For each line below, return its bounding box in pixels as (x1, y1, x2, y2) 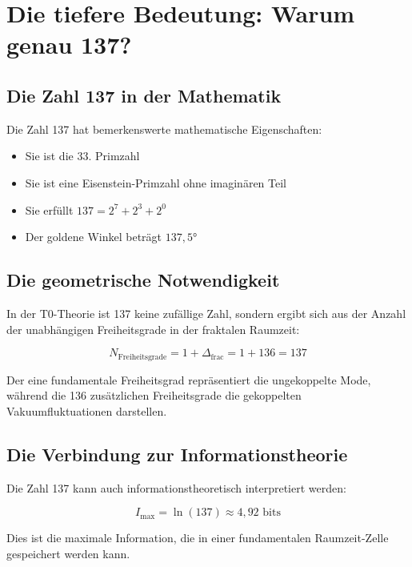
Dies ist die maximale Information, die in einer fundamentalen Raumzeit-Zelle (6, 529, 389, 546)
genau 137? (6, 28, 132, 61)
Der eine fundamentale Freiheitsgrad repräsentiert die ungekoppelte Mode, (6, 371, 371, 388)
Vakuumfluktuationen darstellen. (6, 402, 167, 419)
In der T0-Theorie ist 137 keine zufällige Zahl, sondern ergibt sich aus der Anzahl (6, 304, 406, 321)
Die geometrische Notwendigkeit (6, 267, 280, 292)
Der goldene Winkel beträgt (25, 228, 162, 245)
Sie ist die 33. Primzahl (25, 147, 140, 164)
